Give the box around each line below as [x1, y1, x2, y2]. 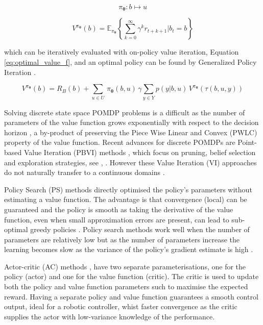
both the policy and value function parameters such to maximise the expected [4, 281, 248, 292]
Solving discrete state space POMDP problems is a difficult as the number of [4, 107, 245, 117]
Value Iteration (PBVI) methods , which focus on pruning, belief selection [23, 146, 256, 157]
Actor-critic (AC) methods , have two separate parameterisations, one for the [4, 261, 246, 271]
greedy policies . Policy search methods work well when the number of [30, 224, 250, 235]
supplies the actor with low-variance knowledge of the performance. [4, 311, 215, 321]
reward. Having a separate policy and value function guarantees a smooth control [4, 291, 258, 302]
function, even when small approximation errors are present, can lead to [4, 214, 229, 224]
